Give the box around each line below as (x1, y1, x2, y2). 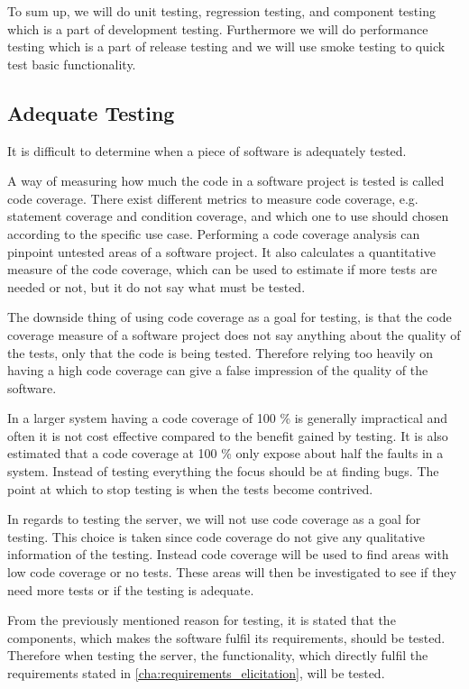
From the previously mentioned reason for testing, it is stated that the (7, 611, 396, 629)
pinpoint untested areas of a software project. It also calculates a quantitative (7, 242, 436, 261)
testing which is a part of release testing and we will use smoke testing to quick (7, 37, 446, 56)
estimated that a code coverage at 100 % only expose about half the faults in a (7, 444, 444, 463)
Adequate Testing (7, 98, 175, 126)
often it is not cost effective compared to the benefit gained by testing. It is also (7, 426, 448, 445)
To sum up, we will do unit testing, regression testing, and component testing (7, 2, 436, 20)
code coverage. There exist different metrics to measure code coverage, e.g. (7, 188, 418, 207)
